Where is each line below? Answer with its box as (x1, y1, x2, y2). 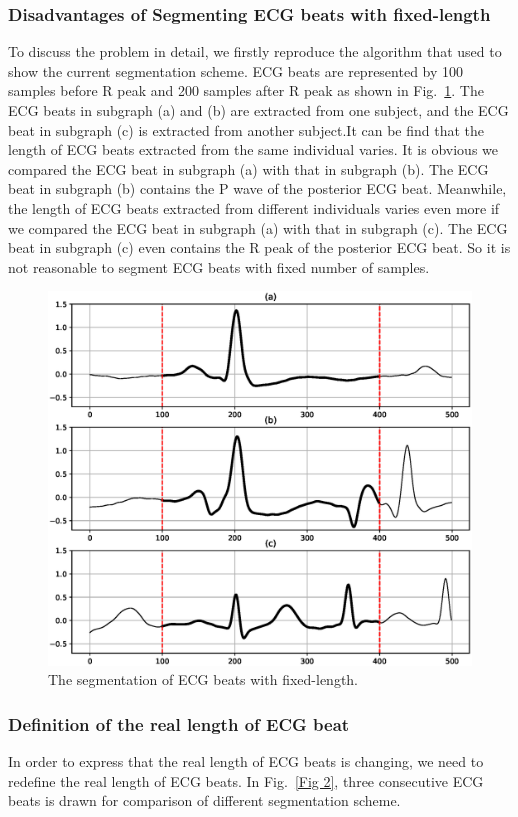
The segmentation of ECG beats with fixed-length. (48, 669, 359, 690)
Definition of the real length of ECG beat (8, 711, 350, 736)
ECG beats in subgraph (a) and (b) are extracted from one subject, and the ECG (8, 100, 509, 120)
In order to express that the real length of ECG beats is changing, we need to (8, 751, 484, 772)
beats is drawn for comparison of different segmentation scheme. (8, 790, 401, 811)
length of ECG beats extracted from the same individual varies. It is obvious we (8, 139, 498, 160)
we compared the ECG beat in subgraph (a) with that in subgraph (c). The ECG (8, 217, 508, 238)
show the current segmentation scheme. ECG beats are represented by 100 (8, 60, 464, 81)
